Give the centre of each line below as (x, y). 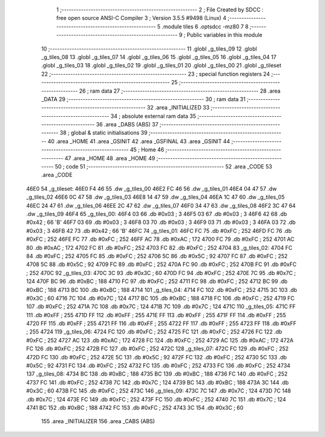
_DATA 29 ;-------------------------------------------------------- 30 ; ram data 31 (144, 99)
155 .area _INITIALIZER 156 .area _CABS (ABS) (98, 421)
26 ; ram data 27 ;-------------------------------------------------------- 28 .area (180, 91)
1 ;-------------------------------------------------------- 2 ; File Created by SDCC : (160, 10)
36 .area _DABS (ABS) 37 (127, 125)
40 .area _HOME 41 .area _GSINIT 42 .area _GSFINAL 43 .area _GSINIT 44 (139, 141)
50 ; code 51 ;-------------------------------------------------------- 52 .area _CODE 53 (164, 167)
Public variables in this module (225, 35)
